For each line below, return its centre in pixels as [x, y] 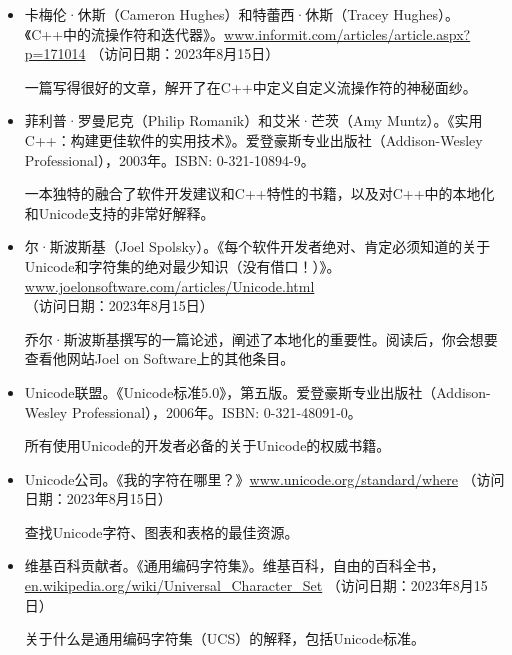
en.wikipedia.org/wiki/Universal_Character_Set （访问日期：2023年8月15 [256, 585]
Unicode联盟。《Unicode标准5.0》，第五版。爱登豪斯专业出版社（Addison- [257, 391]
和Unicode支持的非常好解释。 [119, 212]
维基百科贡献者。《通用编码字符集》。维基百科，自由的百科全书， [234, 565]
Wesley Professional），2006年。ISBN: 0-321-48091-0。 [193, 411]
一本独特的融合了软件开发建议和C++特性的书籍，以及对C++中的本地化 [259, 193]
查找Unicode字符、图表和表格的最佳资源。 [161, 531]
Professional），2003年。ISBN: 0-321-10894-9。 [169, 159]
